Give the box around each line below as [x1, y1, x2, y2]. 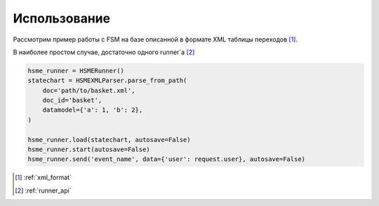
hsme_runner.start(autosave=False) [27, 146, 150, 154]
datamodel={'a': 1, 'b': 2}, [42, 106, 143, 114]
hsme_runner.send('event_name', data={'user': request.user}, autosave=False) [27, 155, 305, 163]
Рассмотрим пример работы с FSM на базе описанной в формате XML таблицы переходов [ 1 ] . [13, 35, 298, 44]
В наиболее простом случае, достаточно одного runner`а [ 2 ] [13, 48, 195, 56]
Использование [13, 11, 111, 26]
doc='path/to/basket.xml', [42, 86, 136, 94]
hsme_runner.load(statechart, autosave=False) [27, 136, 191, 143]
